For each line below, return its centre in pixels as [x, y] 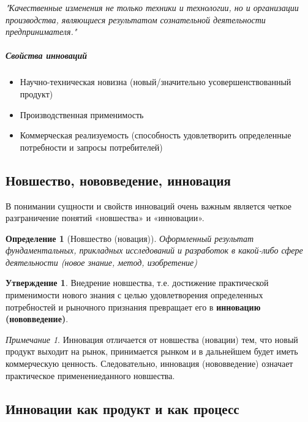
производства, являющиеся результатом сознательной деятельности [136, 19]
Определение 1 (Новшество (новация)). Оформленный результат [130, 238]
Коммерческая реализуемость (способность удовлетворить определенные [156, 135]
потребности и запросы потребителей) [91, 147]
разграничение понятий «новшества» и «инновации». [105, 218]
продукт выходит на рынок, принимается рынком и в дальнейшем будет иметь [152, 351]
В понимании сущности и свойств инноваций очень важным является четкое [149, 205]
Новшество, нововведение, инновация [118, 180]
